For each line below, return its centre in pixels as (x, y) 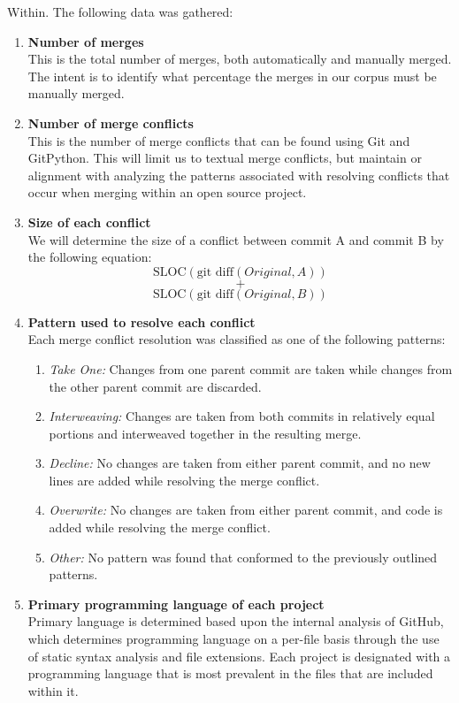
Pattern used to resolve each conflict (142, 321)
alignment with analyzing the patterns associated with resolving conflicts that (239, 175)
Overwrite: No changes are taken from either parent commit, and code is (246, 510)
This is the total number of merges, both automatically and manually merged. (240, 59)
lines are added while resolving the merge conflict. (184, 480)
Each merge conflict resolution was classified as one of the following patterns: (237, 339)
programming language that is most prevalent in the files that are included (230, 673)
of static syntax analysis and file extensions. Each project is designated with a (239, 656)
